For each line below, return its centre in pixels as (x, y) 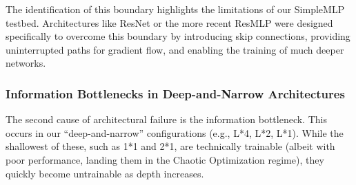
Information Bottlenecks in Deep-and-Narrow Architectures (175, 93)
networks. (26, 63)
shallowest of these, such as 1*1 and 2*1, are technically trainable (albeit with (170, 146)
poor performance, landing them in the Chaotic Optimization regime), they (165, 159)
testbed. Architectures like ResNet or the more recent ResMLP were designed (169, 22)
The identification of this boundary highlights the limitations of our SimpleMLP (175, 9)
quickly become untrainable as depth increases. (105, 173)
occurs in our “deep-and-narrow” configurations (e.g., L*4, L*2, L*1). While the (175, 132)
